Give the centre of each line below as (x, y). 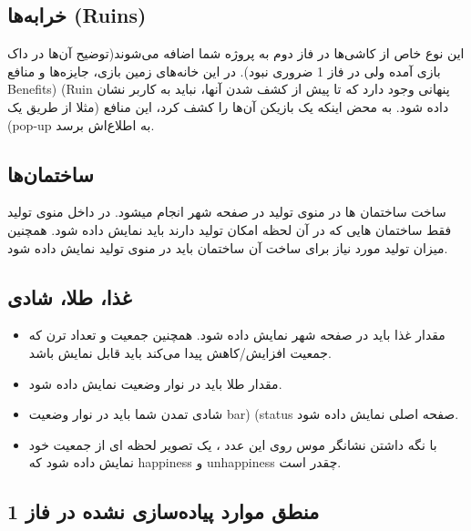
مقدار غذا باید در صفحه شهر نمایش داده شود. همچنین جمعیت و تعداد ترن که (237, 335)
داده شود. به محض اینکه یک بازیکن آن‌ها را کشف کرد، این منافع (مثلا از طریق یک (228, 106)
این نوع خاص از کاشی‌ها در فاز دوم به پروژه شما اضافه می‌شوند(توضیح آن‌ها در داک (236, 53)
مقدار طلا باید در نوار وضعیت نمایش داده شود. (155, 383)
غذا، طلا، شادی (70, 296)
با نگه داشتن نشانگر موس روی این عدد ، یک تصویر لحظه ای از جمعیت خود (233, 444)
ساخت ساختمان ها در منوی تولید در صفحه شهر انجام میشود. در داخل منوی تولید (227, 212)
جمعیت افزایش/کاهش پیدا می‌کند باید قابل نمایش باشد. (180, 352)
